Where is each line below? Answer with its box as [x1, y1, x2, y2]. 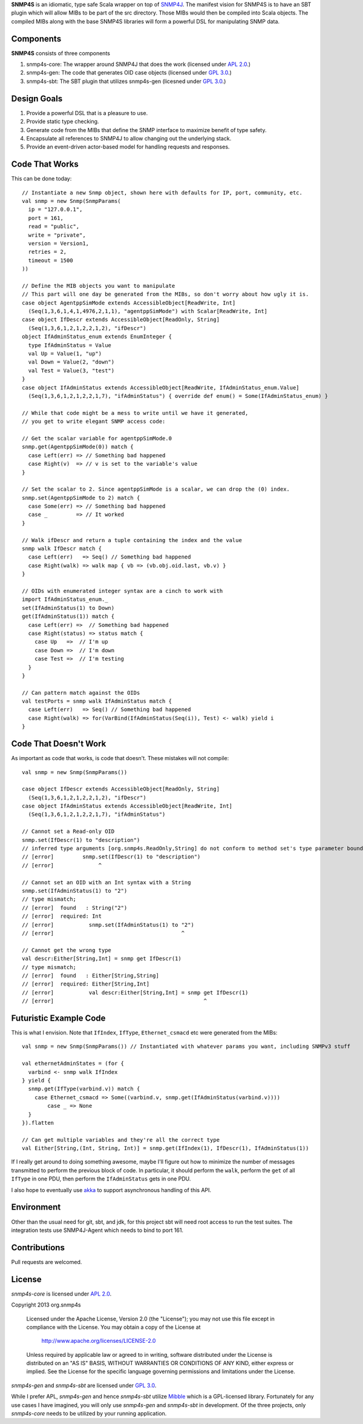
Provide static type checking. [26, 118, 99, 125]
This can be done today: [11, 175, 72, 182]
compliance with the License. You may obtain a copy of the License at [26, 1323, 201, 1331]
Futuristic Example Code [11, 1013, 106, 1023]
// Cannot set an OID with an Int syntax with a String [22, 879, 191, 886]
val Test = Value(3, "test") [28, 367, 115, 374]
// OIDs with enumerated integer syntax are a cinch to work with [22, 588, 223, 594]
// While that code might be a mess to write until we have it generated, [22, 409, 249, 416]
